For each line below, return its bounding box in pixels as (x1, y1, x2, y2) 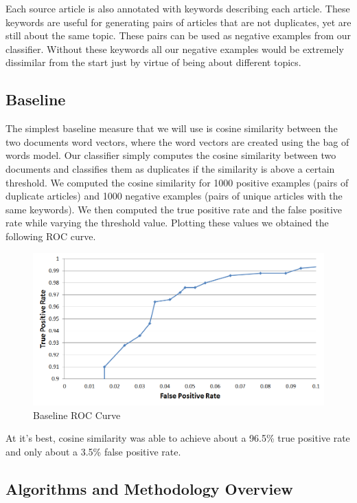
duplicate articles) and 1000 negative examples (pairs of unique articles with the (5, 189, 343, 203)
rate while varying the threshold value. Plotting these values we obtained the (5, 215, 329, 230)
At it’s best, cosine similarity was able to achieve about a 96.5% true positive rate (5, 431, 350, 445)
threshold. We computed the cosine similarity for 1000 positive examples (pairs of (5, 175, 349, 189)
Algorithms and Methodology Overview (5, 478, 293, 500)
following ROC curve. (5, 228, 96, 243)
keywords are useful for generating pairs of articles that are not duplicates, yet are (5, 14, 352, 29)
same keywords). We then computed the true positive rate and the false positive (5, 202, 343, 216)
